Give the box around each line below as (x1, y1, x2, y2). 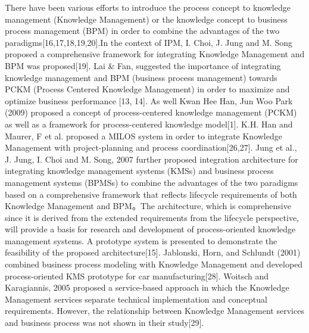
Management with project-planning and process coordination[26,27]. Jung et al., (5, 141, 297, 154)
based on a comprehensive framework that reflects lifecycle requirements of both (5, 188, 297, 200)
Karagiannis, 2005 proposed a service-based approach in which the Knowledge (5, 281, 289, 294)
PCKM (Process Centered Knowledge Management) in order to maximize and (5, 83, 290, 95)
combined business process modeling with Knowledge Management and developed (5, 258, 303, 270)
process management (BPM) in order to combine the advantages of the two (5, 24, 280, 37)
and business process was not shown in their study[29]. (5, 316, 204, 329)
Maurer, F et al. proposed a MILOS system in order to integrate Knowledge (5, 129, 282, 142)
